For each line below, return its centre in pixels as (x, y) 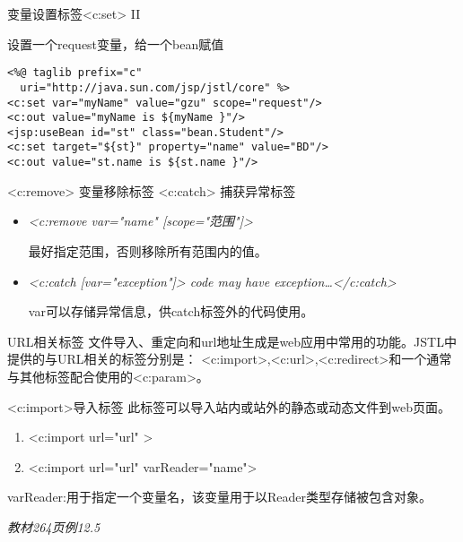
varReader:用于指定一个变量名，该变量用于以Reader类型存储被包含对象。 (220, 497)
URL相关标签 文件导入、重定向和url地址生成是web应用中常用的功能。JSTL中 (232, 341)
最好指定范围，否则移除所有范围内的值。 (148, 250)
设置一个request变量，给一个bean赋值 (116, 43)
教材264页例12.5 (54, 526)
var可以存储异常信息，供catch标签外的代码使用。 (171, 311)
